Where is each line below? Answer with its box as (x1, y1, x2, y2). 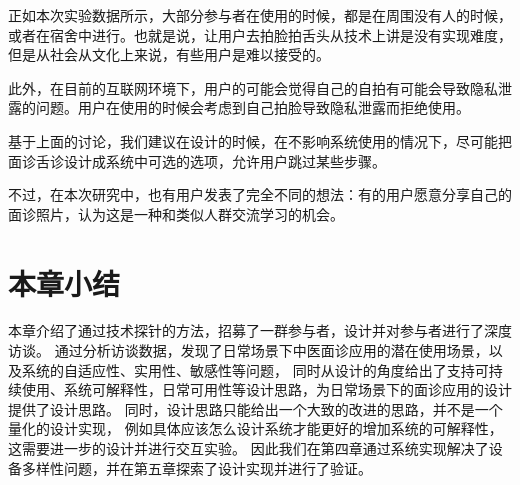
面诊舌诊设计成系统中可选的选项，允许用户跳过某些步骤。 (8, 150, 386, 171)
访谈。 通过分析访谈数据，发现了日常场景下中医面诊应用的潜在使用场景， (8, 340, 489, 361)
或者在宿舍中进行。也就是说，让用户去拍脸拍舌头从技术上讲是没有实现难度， (8, 24, 512, 45)
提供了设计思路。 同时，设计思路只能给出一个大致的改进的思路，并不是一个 (8, 398, 503, 419)
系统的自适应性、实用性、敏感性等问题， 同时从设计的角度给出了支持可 (21, 359, 489, 380)
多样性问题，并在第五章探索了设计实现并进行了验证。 (21, 457, 372, 478)
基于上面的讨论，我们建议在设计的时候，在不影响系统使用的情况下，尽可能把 (8, 130, 512, 151)
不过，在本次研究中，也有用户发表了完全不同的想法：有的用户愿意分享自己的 (8, 184, 512, 205)
